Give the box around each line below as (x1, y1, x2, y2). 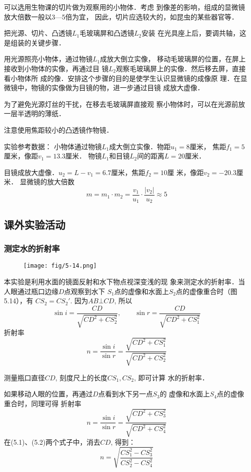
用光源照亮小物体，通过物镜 (4, 54, 93, 64)
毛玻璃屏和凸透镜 (79, 28, 135, 38)
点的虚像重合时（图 (175, 286, 237, 296)
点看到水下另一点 (98, 389, 153, 399)
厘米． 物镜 (65, 151, 102, 161)
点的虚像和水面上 (114, 286, 169, 296)
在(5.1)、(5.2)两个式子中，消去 (4, 436, 100, 447)
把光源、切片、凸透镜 (4, 28, 72, 38)
